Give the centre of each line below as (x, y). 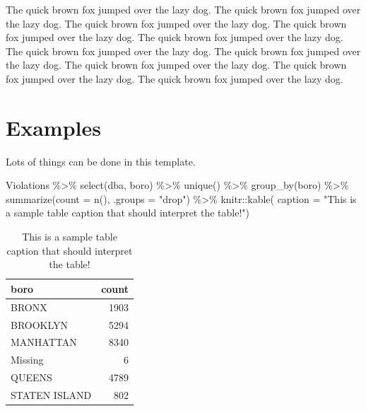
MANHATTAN (44, 342)
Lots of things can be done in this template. (101, 161)
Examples (53, 127)
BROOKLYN (40, 324)
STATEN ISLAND (51, 394)
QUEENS (31, 377)
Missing (27, 360)
